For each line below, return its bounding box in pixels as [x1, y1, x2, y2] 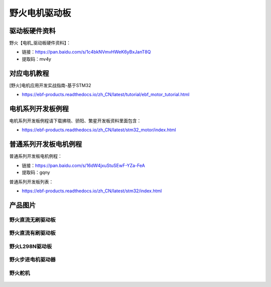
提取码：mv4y [22, 56, 51, 62]
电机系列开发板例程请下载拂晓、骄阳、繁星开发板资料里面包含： [9, 118, 142, 124]
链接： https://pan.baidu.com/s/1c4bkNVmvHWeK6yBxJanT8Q [22, 49, 151, 55]
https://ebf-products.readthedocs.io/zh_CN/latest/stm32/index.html [22, 188, 162, 194]
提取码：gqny [22, 169, 50, 175]
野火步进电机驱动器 [9, 256, 56, 263]
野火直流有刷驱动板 [9, 229, 56, 236]
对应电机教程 [9, 69, 49, 78]
